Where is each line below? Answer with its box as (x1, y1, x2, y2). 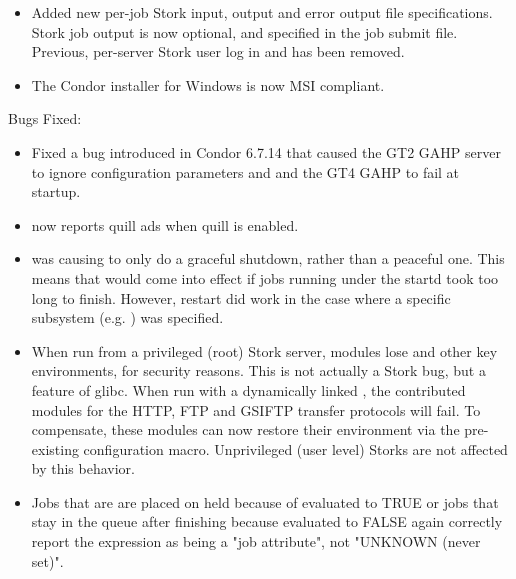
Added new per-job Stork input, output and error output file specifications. (31, 2, 493, 22)
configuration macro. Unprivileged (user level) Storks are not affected (83, 438, 508, 459)
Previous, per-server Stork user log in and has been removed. (31, 41, 405, 62)
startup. (31, 181, 81, 202)
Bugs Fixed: (8, 108, 82, 129)
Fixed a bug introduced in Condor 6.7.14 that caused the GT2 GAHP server (31, 141, 501, 162)
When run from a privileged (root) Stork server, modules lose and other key (31, 340, 498, 361)
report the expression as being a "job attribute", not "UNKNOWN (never (31, 531, 481, 552)
